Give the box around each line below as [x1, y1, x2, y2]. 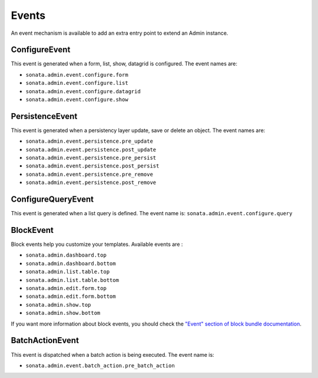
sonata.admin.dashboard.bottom [25, 260, 116, 267]
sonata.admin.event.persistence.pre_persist [25, 155, 157, 162]
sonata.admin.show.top [25, 301, 91, 308]
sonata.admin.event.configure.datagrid [25, 88, 141, 94]
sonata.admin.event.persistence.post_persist [25, 163, 160, 169]
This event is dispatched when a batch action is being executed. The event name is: [11, 351, 214, 358]
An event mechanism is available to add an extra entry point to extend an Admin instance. [11, 29, 228, 37]
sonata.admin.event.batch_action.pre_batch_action [25, 362, 175, 369]
